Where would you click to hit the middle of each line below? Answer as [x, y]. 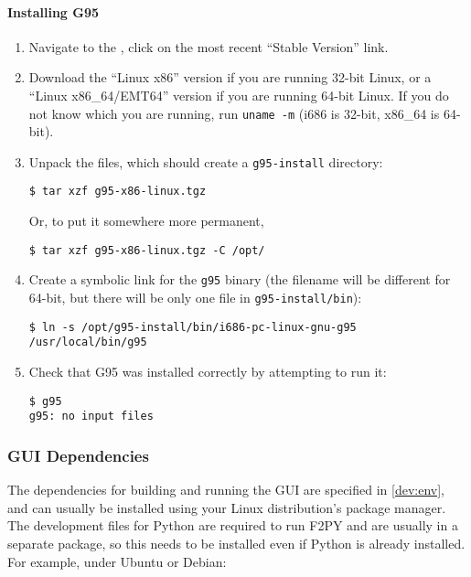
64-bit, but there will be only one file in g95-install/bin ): [195, 298]
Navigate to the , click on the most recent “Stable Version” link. [209, 46]
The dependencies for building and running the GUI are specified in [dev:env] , [226, 490]
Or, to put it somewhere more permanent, [146, 221]
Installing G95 [54, 11]
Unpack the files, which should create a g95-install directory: [206, 161]
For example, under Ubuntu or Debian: [117, 561]
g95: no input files [91, 417]
